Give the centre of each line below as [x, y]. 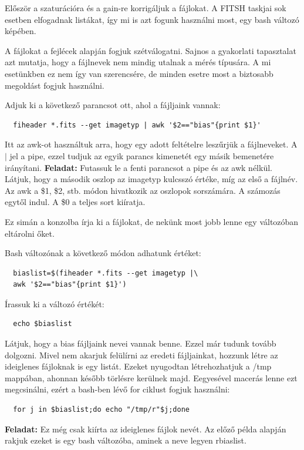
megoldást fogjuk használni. [55, 85]
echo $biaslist [43, 324]
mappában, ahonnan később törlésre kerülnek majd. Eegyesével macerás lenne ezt [151, 377]
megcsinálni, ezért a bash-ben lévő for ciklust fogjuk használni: [117, 389]
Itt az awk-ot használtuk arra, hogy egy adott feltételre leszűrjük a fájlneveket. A [151, 144]
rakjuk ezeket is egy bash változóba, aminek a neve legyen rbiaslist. [126, 440]
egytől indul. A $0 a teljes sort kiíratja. [75, 202]
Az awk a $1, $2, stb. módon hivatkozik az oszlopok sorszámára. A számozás [143, 190]
